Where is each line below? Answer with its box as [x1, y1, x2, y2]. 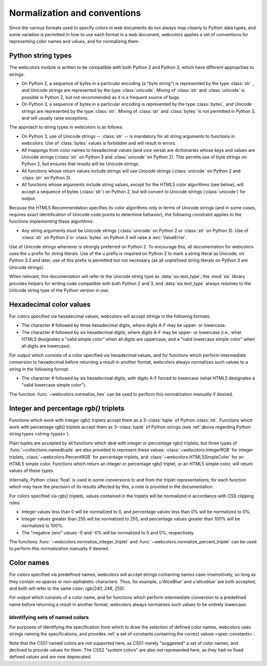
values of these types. [9, 468, 54, 474]
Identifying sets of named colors [9, 614, 89, 620]
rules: [9, 500, 21, 506]
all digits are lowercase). [21, 343, 71, 349]
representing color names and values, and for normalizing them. [9, 39, 140, 45]
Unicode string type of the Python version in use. [9, 287, 109, 293]
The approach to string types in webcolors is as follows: [9, 124, 124, 130]
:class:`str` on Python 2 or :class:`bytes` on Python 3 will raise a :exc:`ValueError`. [21, 235, 187, 240]
